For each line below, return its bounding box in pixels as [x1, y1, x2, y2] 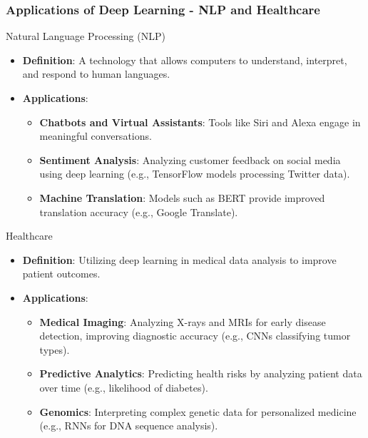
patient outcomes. [22, 266, 101, 281]
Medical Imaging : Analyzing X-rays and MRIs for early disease [39, 314, 326, 329]
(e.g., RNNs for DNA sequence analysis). [39, 418, 218, 433]
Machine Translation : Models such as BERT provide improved [39, 190, 325, 205]
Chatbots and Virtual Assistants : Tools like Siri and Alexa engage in [39, 114, 361, 129]
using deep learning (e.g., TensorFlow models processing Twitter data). [39, 166, 350, 181]
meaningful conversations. [39, 128, 152, 143]
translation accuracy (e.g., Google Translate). [39, 204, 238, 219]
